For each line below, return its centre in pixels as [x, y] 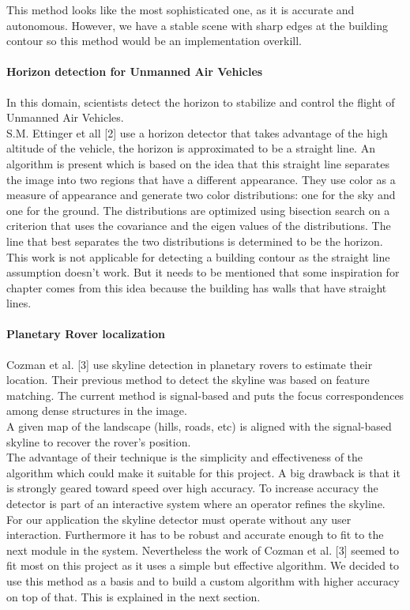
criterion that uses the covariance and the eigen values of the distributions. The [199, 226]
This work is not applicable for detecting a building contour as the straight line [198, 256]
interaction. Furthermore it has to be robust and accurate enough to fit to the [195, 535]
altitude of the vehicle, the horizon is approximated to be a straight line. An [191, 148]
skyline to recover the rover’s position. [99, 441]
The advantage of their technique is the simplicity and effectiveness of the [185, 457]
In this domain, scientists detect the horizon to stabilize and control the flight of [201, 102]
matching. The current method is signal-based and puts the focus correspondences [205, 395]
